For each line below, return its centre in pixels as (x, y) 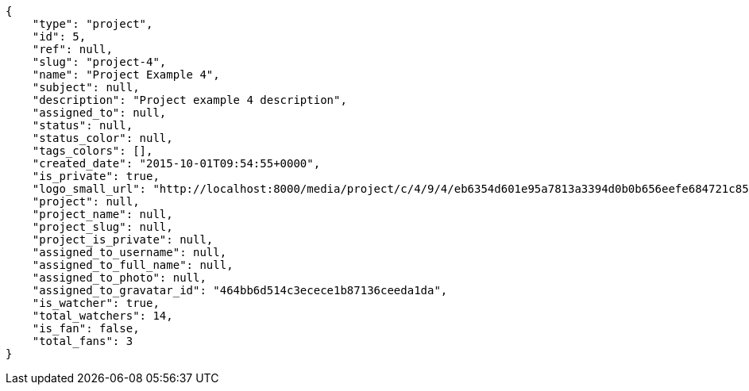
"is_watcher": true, (96, 303)
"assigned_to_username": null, (129, 252)
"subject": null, (86, 87)
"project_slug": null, (102, 227)
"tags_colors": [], (93, 151)
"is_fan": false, (86, 328)
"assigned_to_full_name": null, (133, 265)
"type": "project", (93, 24)
